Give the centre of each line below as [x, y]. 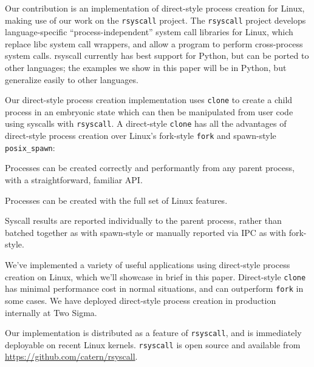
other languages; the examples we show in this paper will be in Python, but [146, 68]
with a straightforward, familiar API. [74, 180]
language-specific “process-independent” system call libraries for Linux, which [149, 32]
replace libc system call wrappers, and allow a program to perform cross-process [154, 43]
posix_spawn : [30, 147]
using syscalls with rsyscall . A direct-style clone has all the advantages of [146, 123]
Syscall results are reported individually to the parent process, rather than [143, 221]
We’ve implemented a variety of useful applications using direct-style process [148, 264]
